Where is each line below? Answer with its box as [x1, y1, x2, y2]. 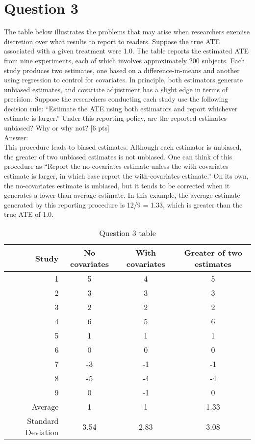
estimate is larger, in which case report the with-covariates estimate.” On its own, [4, 171, 249, 181]
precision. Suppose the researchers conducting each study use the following [4, 94, 229, 104]
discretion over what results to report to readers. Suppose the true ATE [4, 36, 220, 46]
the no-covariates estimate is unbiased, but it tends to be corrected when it [4, 180, 230, 190]
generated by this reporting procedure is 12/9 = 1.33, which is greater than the [4, 199, 243, 209]
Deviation [25, 426, 59, 438]
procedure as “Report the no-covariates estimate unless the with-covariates [4, 161, 229, 171]
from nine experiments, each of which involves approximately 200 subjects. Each [4, 55, 245, 65]
